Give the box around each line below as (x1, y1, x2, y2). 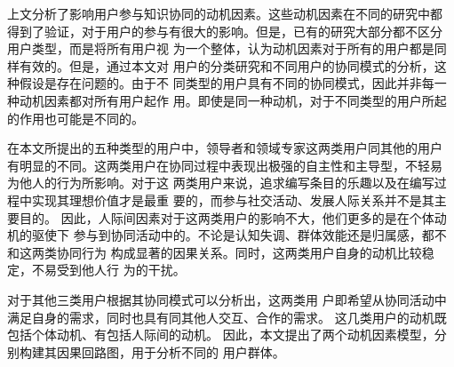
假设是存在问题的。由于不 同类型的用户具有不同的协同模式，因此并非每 (19, 74, 434, 92)
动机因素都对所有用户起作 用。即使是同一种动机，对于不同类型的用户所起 (19, 91, 447, 109)
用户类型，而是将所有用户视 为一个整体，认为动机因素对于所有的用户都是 (7, 39, 434, 58)
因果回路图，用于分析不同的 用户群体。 (56, 342, 285, 361)
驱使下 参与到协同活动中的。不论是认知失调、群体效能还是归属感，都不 (31, 226, 447, 244)
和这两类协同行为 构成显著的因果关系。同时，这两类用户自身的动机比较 (7, 243, 422, 261)
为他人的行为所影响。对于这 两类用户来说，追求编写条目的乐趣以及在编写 (7, 173, 434, 192)
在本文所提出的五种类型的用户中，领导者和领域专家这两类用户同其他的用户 (7, 139, 442, 157)
